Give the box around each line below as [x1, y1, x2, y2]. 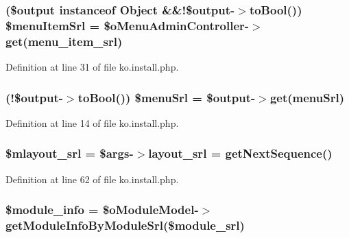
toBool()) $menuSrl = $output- [77, 88, 256, 106]
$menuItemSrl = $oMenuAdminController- [5, 16, 250, 34]
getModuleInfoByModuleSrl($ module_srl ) [5, 217, 245, 234]
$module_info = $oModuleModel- [5, 201, 199, 218]
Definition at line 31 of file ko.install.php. [5, 60, 179, 74]
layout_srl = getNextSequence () [148, 145, 333, 162]
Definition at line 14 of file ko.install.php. [5, 115, 179, 130]
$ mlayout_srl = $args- [5, 145, 134, 162]
